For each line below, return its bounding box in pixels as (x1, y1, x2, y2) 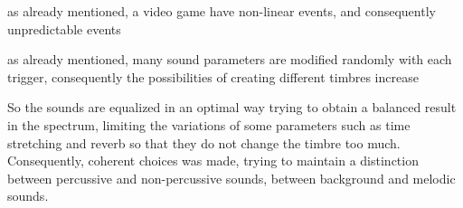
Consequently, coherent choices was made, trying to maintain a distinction (7, 151, 419, 170)
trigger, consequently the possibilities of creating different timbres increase (7, 67, 419, 86)
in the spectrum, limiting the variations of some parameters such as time (7, 115, 411, 134)
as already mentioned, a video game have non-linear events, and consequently (7, 2, 436, 20)
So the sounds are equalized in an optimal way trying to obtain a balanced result (7, 98, 457, 117)
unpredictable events (7, 19, 121, 38)
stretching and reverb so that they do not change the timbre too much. (7, 133, 401, 152)
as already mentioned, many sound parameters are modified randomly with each (7, 50, 452, 69)
